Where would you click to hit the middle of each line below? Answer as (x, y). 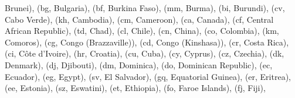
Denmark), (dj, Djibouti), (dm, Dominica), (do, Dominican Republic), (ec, (139, 64)
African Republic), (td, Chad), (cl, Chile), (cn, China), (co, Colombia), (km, (142, 31)
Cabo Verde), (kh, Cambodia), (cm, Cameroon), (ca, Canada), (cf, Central (139, 19)
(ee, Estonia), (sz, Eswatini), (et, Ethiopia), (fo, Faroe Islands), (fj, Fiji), (135, 88)
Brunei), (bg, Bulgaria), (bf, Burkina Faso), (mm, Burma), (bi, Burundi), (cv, (145, 8)
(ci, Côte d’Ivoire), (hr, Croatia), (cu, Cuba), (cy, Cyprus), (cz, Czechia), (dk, (145, 53)
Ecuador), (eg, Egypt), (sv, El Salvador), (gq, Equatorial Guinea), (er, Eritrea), (148, 76)
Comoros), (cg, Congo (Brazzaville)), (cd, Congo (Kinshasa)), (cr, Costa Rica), (147, 42)
